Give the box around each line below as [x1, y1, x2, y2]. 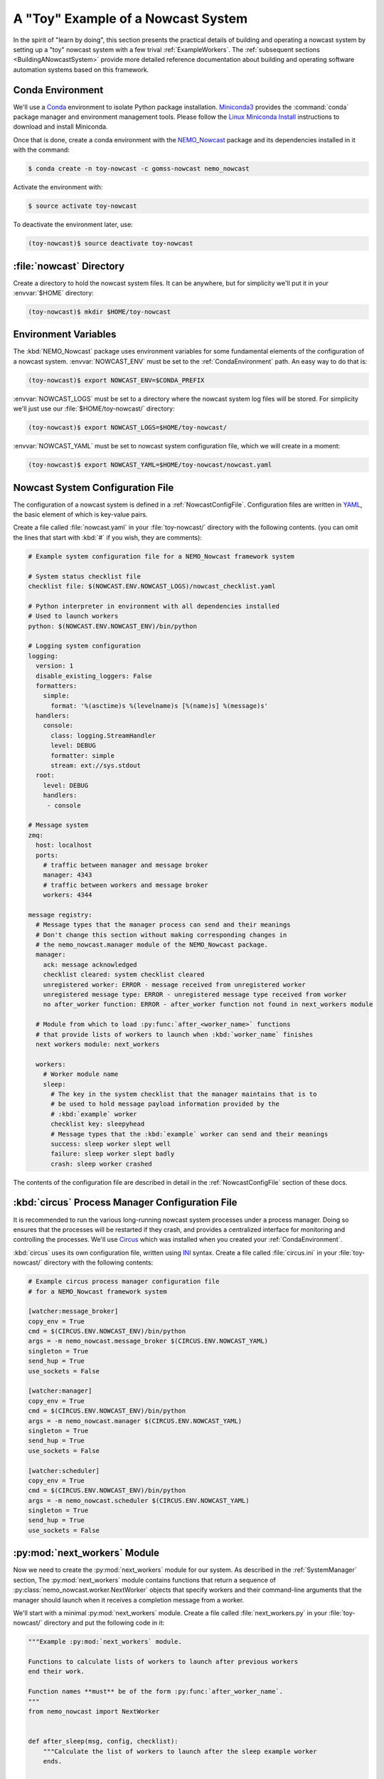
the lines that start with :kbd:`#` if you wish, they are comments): [13, 533, 203, 542]
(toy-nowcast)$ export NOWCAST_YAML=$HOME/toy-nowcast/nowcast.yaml [28, 461, 272, 469]
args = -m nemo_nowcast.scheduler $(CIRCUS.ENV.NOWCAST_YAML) [28, 1496, 250, 1504]
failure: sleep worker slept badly [50, 1150, 175, 1158]
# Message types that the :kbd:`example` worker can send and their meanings [50, 1130, 329, 1138]
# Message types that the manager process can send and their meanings [36, 921, 291, 929]
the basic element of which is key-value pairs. [13, 510, 148, 519]
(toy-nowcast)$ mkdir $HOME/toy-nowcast [28, 307, 171, 316]
